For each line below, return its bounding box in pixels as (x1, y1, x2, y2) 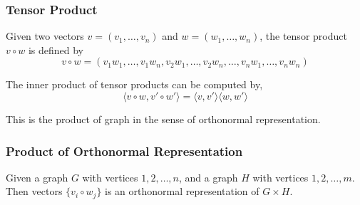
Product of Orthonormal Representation (6, 142, 243, 159)
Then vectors (6, 184, 63, 199)
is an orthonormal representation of (105, 184, 259, 199)
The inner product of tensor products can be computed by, (6, 77, 263, 92)
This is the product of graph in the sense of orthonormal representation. (6, 112, 321, 126)
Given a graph (6, 169, 68, 184)
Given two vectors (6, 28, 84, 43)
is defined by (28, 42, 84, 57)
